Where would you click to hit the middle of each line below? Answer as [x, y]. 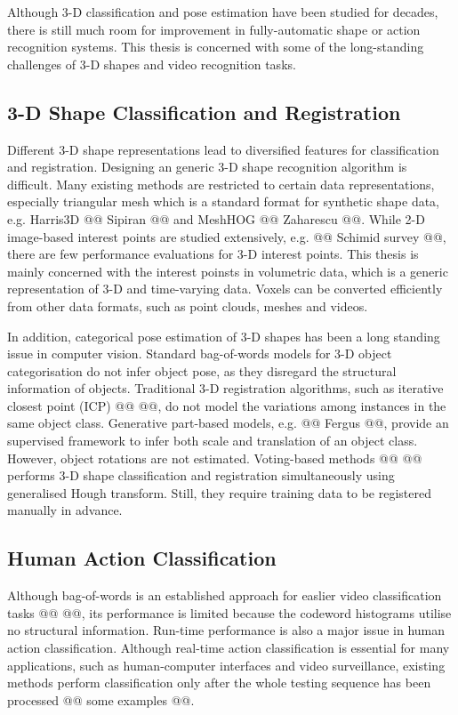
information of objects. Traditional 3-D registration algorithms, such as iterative [225, 388]
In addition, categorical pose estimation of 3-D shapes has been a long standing [224, 336]
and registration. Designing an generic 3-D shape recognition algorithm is [207, 167]
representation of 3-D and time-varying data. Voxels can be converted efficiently [225, 289]
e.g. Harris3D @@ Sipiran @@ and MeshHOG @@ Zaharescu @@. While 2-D [216, 218]
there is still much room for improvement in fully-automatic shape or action [214, 29]
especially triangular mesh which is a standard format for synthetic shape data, [224, 201]
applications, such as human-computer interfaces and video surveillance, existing [226, 665]
